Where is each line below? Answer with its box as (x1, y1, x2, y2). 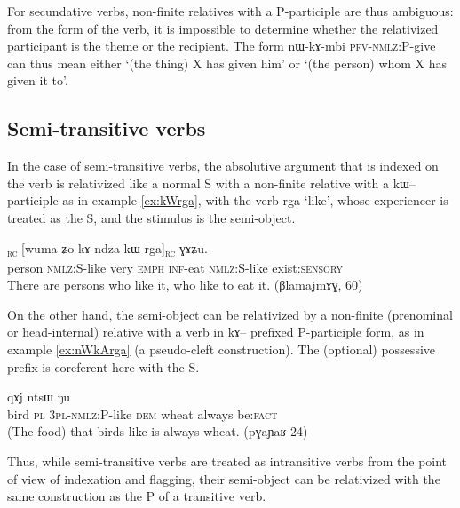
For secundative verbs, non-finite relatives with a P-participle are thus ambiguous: (7, 2, 454, 20)
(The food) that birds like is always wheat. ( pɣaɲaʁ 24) (7, 422, 308, 441)
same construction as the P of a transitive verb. (7, 487, 266, 505)
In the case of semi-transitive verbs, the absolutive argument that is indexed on (7, 156, 439, 175)
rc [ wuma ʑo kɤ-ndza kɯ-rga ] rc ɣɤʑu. (7, 238, 208, 259)
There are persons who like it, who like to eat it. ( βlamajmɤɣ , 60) (7, 275, 363, 294)
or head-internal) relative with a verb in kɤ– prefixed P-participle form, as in (7, 322, 424, 341)
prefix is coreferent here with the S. (7, 357, 200, 376)
